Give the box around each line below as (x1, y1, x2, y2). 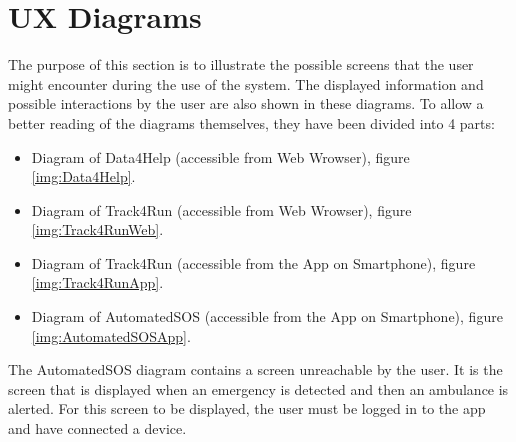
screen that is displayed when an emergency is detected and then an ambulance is (8, 378, 509, 399)
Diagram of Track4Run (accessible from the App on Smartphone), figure (31, 252, 476, 273)
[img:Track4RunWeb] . (31, 219, 164, 240)
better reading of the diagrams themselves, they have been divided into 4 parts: (8, 112, 495, 133)
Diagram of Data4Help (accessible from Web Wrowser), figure (31, 146, 410, 167)
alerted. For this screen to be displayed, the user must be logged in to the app (8, 398, 486, 419)
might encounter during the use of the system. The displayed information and (8, 73, 484, 94)
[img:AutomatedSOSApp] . (31, 325, 191, 346)
